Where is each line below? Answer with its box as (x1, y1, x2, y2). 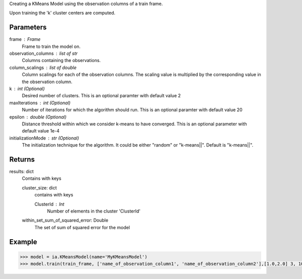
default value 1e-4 (22, 128, 60, 134)
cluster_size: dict (22, 184, 57, 191)
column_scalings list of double (9, 64, 77, 71)
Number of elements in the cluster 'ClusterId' (47, 208, 141, 214)
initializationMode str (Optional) (9, 135, 80, 141)
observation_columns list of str (9, 50, 78, 56)
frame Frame (9, 36, 41, 42)
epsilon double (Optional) (9, 114, 67, 120)
